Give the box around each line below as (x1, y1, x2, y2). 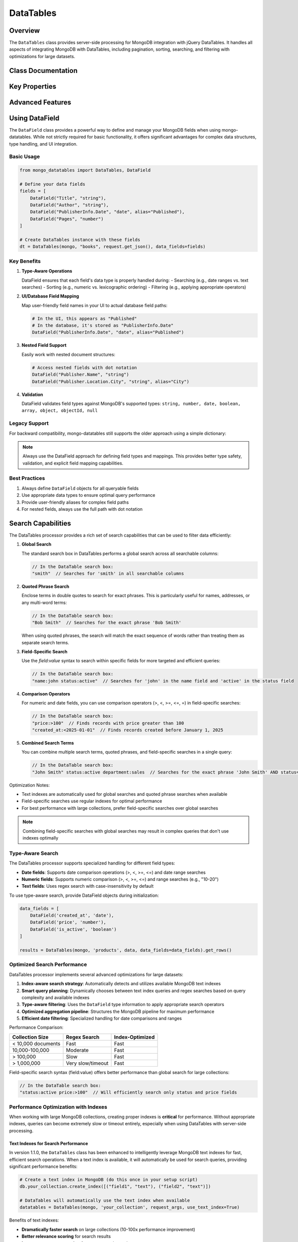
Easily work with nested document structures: (21, 351, 116, 357)
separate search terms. (21, 639, 70, 645)
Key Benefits (9, 257, 41, 264)
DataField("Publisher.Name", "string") (32, 372, 129, 378)
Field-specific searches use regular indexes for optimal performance (21, 798, 162, 804)
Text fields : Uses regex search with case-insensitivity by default (21, 883, 154, 889)
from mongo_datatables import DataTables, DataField (19, 167, 151, 173)
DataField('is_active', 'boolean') (30, 927, 117, 932)
